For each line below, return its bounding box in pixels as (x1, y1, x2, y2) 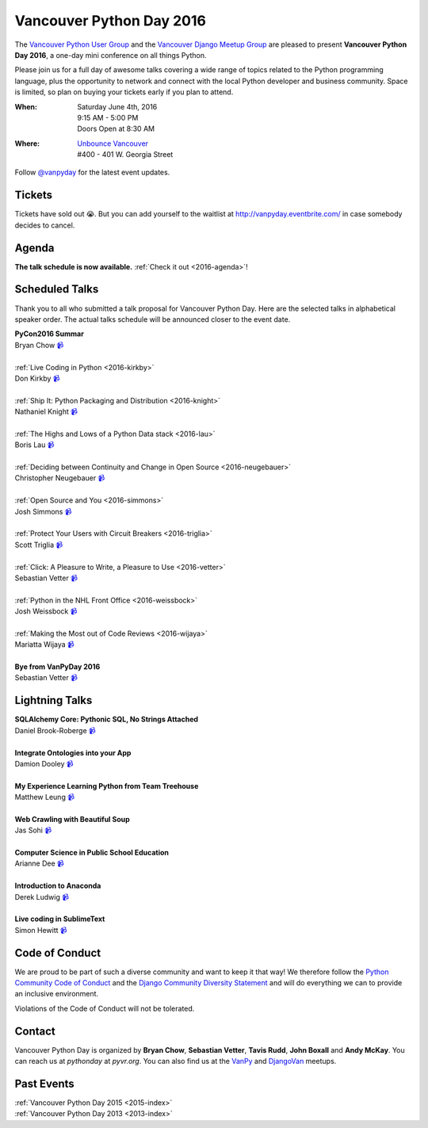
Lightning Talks (14, 694, 93, 707)
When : (14, 101, 37, 111)
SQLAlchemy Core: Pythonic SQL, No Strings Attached (14, 714, 198, 725)
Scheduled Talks (14, 282, 99, 296)
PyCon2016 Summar (14, 329, 85, 338)
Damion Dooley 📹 (14, 759, 74, 768)
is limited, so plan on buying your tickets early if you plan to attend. (14, 87, 234, 97)
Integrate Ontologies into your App (14, 748, 132, 757)
